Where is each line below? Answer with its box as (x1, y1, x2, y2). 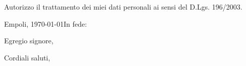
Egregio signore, (4, 35, 54, 46)
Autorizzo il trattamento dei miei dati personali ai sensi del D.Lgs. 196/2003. (4, 2, 242, 12)
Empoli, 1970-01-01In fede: (4, 18, 87, 29)
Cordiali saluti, (4, 52, 51, 62)
